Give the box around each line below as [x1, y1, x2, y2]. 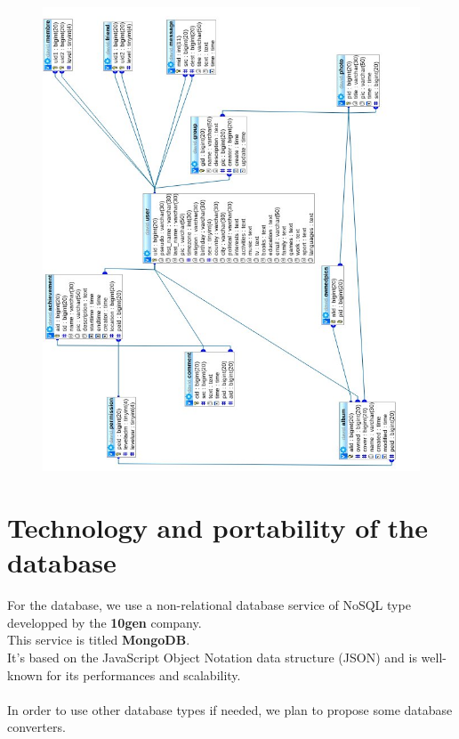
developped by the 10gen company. [7, 613, 202, 631]
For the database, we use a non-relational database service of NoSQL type [7, 596, 411, 614]
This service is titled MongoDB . [7, 630, 190, 649]
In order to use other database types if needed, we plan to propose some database [7, 700, 453, 719]
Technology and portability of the [7, 509, 428, 546]
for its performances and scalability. [46, 665, 241, 684]
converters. [7, 718, 66, 736]
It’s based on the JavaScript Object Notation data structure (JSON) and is [7, 647, 417, 666]
